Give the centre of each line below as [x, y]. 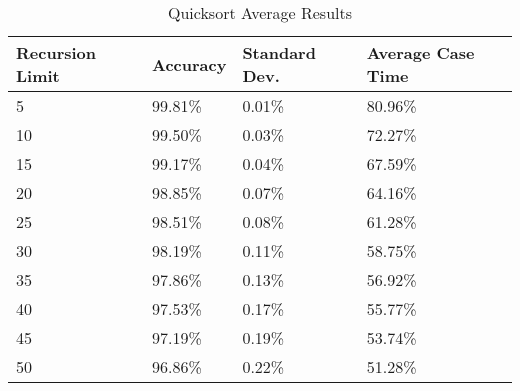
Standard [279, 52]
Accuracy [189, 64]
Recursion [56, 52]
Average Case [420, 52]
